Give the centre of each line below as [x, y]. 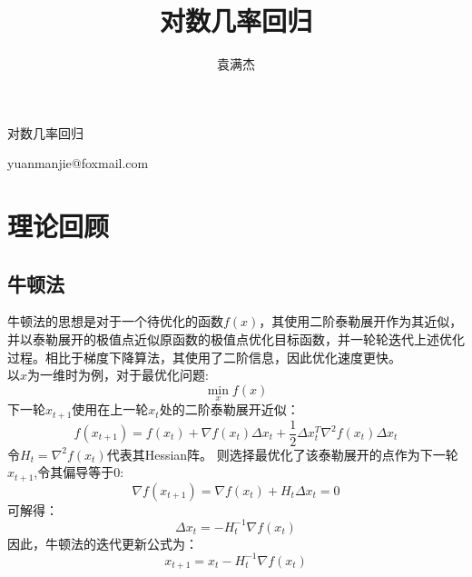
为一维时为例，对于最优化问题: [118, 375]
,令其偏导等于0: [79, 472]
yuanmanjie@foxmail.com [78, 163]
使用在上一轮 [110, 409]
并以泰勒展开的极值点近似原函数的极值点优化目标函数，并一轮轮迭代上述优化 [236, 339]
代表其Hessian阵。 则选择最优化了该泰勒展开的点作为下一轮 [282, 454]
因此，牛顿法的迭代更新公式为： [103, 543]
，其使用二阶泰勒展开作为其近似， [361, 321]
